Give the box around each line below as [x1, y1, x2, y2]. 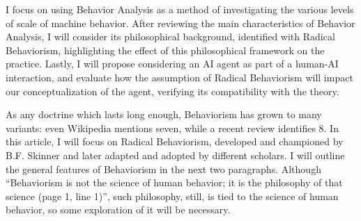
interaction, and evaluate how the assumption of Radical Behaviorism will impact [6, 69, 353, 84]
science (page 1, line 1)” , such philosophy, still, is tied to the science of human [6, 188, 339, 203]
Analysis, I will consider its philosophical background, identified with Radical [6, 29, 335, 44]
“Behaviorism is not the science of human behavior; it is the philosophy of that [6, 175, 343, 190]
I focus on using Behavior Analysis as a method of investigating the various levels [6, 2, 354, 16]
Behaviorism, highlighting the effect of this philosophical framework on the [6, 42, 325, 57]
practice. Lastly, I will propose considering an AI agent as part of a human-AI [6, 56, 339, 71]
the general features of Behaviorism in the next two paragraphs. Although [6, 161, 321, 176]
